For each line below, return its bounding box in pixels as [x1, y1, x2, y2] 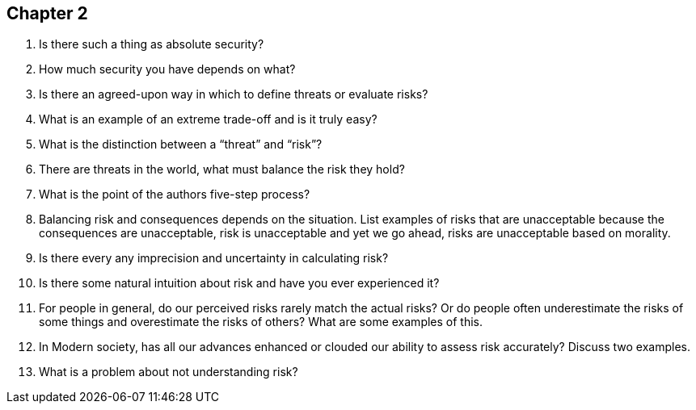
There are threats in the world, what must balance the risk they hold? [39, 162, 405, 177]
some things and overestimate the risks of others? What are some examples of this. [39, 315, 483, 329]
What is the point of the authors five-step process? [39, 187, 310, 202]
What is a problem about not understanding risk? [39, 365, 298, 379]
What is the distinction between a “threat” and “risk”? [39, 137, 323, 152]
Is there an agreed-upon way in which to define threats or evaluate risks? [39, 87, 428, 102]
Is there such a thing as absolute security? [39, 37, 264, 52]
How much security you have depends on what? [39, 62, 296, 77]
